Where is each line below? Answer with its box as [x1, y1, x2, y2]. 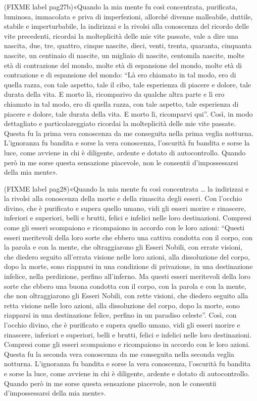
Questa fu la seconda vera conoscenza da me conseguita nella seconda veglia [4, 348, 235, 359]
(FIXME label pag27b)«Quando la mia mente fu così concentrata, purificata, [4, 1, 238, 11]
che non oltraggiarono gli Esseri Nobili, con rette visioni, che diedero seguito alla [4, 290, 249, 301]
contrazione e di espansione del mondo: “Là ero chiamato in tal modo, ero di [4, 69, 236, 80]
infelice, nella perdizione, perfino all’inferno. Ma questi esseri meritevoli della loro [4, 271, 251, 281]
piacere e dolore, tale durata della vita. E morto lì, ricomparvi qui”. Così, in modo [4, 108, 253, 119]
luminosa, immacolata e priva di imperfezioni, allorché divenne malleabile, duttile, [4, 11, 253, 21]
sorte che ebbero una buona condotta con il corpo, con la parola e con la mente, [4, 280, 247, 291]
